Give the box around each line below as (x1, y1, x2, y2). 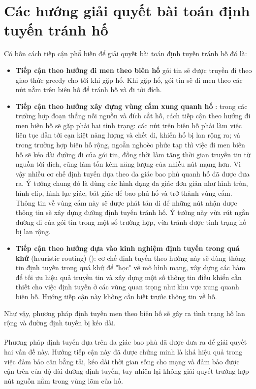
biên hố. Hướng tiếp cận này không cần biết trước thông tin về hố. (15, 291, 217, 301)
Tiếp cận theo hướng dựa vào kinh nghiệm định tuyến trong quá (15, 243, 240, 253)
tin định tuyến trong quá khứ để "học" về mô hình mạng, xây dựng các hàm (15, 262, 246, 273)
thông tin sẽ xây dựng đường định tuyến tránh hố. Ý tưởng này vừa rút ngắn (15, 207, 250, 217)
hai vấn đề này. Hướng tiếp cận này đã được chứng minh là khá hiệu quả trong (4, 346, 243, 356)
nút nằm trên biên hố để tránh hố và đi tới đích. (15, 84, 162, 95)
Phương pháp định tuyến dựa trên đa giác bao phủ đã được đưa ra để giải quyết (4, 337, 247, 347)
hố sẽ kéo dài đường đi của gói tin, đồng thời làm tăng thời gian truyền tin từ (15, 149, 251, 159)
